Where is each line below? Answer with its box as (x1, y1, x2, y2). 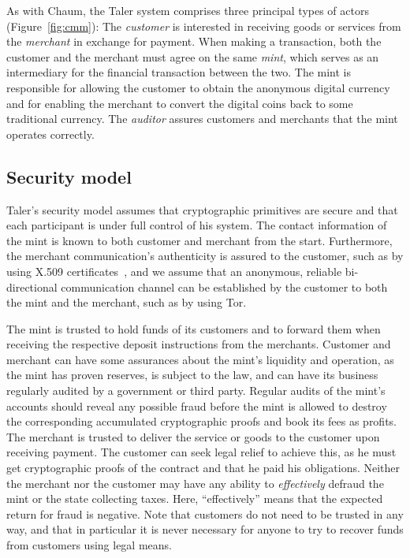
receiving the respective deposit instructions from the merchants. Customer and (6, 336, 391, 352)
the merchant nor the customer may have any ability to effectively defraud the (6, 474, 384, 491)
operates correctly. (6, 125, 95, 142)
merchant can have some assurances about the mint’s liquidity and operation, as (6, 351, 394, 367)
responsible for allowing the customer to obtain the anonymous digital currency (6, 79, 390, 95)
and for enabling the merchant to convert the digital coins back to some (6, 95, 353, 111)
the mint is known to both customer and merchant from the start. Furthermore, (6, 232, 393, 248)
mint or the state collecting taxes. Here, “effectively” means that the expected (6, 490, 383, 507)
